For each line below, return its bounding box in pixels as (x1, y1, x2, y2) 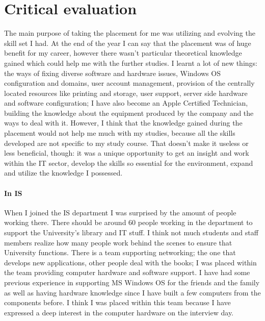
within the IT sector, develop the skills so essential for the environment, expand (4, 157, 253, 168)
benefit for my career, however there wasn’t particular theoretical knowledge (4, 47, 242, 58)
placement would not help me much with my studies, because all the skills (4, 128, 235, 138)
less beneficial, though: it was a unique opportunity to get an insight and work (4, 147, 249, 158)
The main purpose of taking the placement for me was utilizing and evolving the (4, 28, 255, 38)
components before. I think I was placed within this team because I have (4, 297, 231, 308)
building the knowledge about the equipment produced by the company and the (4, 107, 254, 118)
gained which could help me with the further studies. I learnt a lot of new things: (4, 57, 257, 68)
